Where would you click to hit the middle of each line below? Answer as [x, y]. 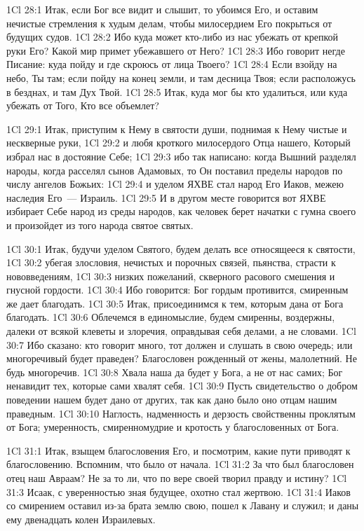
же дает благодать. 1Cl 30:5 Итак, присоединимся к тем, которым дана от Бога [175, 303]
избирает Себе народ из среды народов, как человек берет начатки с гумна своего [181, 211]
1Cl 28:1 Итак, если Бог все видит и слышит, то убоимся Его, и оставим [162, 9]
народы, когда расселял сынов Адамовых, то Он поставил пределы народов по [175, 170]
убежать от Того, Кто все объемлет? [83, 105]
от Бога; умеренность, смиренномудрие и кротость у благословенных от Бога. [173, 427]
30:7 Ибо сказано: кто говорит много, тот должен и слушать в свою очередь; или [180, 344]
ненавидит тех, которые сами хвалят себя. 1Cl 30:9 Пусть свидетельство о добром [182, 386]
